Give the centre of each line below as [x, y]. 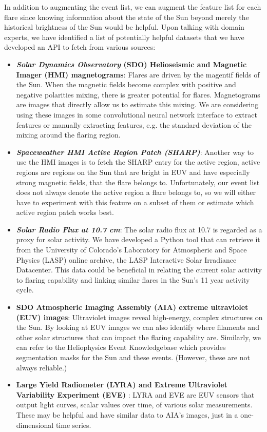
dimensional [35, 425]
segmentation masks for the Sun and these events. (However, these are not [133, 357]
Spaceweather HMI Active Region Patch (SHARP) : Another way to [135, 152]
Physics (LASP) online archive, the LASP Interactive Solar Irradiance [126, 259]
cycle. [25, 290]
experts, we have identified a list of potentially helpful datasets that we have [124, 37]
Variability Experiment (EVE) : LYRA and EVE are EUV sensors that [135, 394]
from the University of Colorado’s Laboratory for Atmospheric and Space [131, 250]
